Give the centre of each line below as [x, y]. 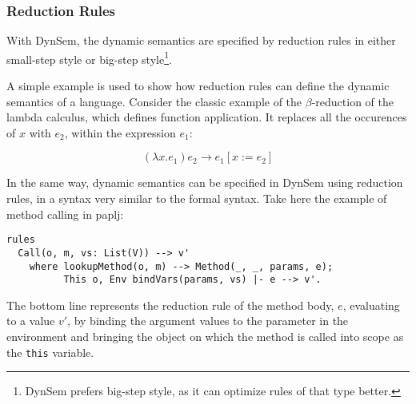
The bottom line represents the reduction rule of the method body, [170, 305]
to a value [31, 321]
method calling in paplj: [65, 214]
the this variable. [50, 352]
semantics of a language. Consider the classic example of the [154, 101]
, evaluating [371, 305]
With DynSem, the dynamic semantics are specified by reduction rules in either [201, 40]
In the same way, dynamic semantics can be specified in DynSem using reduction [205, 182]
